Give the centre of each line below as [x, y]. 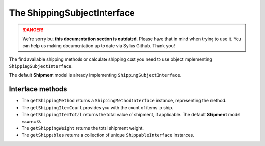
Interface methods [38, 89]
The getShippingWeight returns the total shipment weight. [83, 128]
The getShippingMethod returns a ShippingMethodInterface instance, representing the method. [124, 101]
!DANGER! [33, 30]
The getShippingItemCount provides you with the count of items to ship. [97, 107]
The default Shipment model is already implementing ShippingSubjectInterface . [95, 75]
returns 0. [31, 121]
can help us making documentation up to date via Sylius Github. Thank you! [99, 46]
